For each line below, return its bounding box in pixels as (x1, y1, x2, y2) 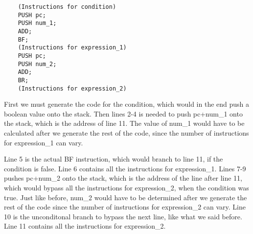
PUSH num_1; (18, 20, 57, 27)
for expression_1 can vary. (4, 137, 83, 147)
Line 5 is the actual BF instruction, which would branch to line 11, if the (4, 154, 223, 164)
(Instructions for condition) (18, 3, 116, 10)
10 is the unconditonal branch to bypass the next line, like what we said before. (4, 211, 242, 221)
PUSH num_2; (18, 60, 57, 68)
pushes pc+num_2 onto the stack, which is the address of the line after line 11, (4, 173, 243, 183)
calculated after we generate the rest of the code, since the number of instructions (4, 128, 249, 138)
